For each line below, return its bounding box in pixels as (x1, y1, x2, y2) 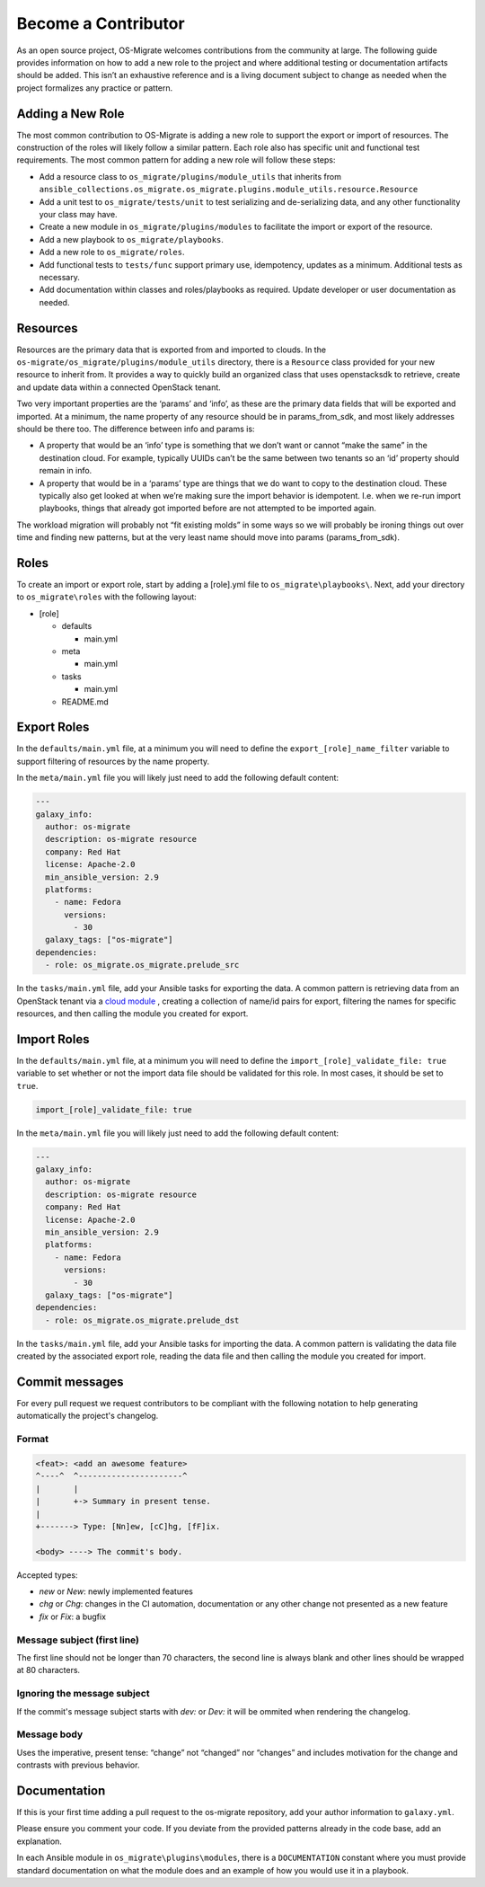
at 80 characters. (16, 1665, 81, 1676)
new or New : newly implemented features (39, 1586, 193, 1597)
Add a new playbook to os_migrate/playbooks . (39, 234, 225, 244)
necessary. (39, 271, 81, 282)
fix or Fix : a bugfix (39, 1611, 107, 1622)
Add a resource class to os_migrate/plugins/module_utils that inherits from (39, 171, 341, 182)
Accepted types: (16, 1569, 78, 1581)
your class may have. (39, 208, 118, 219)
